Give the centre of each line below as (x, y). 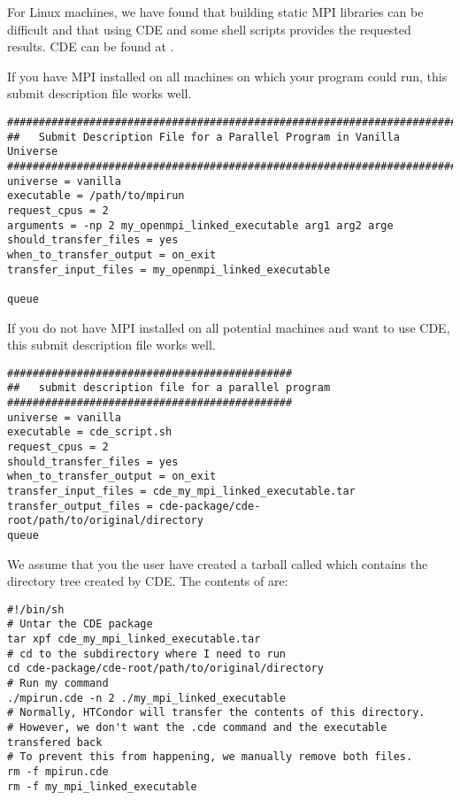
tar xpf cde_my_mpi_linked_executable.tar (134, 639)
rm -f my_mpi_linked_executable (102, 786)
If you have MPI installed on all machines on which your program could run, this (227, 76)
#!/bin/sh (36, 609)
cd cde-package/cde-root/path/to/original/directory (165, 669)
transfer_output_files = (80, 506)
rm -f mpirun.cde (58, 771)
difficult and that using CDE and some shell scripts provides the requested (209, 29)
